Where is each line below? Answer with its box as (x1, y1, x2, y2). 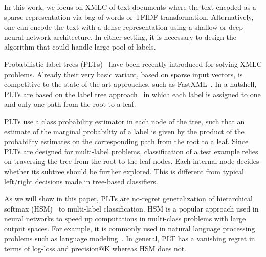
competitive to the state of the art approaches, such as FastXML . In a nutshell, (4, 79, 257, 89)
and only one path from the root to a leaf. (4, 99, 136, 109)
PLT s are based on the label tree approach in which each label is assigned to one (4, 88, 261, 99)
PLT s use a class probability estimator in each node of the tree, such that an (4, 115, 245, 126)
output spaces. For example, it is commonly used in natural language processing (4, 223, 255, 233)
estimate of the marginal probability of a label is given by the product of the (4, 126, 245, 136)
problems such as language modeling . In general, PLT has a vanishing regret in (4, 233, 255, 244)
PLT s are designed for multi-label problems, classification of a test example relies (4, 146, 258, 156)
